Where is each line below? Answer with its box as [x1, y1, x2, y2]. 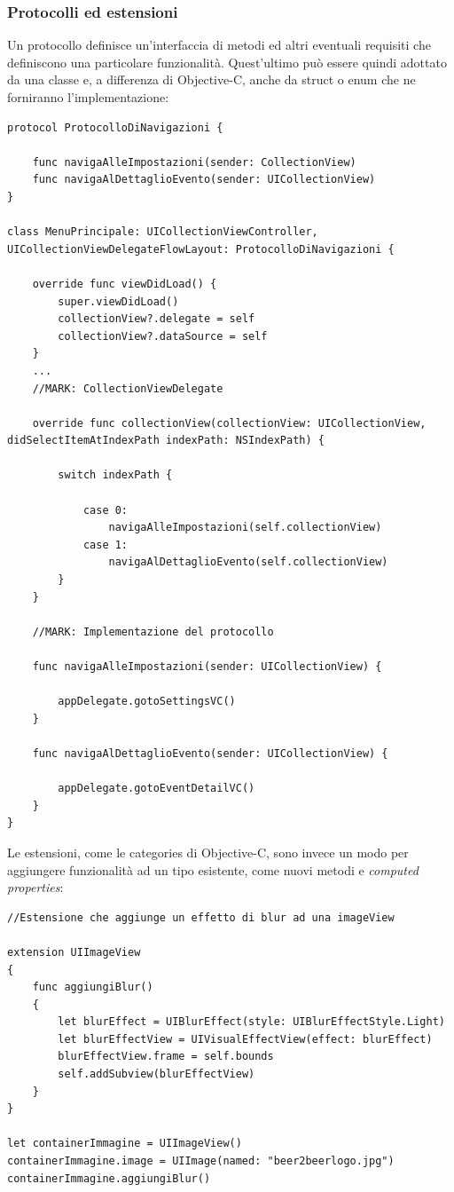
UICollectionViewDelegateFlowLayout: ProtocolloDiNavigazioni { [7, 242, 395, 256]
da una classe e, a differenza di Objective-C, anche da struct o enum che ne [7, 70, 416, 89]
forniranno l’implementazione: [7, 88, 169, 106]
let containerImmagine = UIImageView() [7, 1137, 242, 1150]
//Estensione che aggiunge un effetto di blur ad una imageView [7, 911, 395, 924]
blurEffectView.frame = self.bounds [58, 1050, 274, 1063]
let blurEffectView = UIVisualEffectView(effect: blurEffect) [58, 1032, 433, 1046]
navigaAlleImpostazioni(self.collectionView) [108, 521, 382, 534]
